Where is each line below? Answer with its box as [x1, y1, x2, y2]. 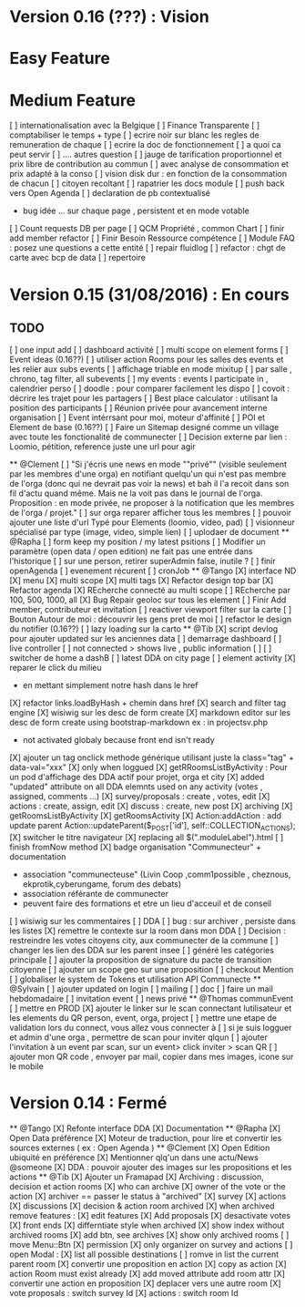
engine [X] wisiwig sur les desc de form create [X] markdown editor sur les [9, 707, 291, 718]
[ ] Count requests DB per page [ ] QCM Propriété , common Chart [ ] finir [9, 223, 285, 234]
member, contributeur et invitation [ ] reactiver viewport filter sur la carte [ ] [9, 604, 292, 615]
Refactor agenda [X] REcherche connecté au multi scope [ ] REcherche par [9, 585, 291, 596]
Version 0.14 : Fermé [9, 1093, 168, 1114]
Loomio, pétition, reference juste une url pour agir [9, 441, 196, 452]
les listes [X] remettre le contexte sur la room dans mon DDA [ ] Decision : [9, 925, 286, 936]
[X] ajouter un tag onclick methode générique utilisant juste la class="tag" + [9, 752, 294, 763]
